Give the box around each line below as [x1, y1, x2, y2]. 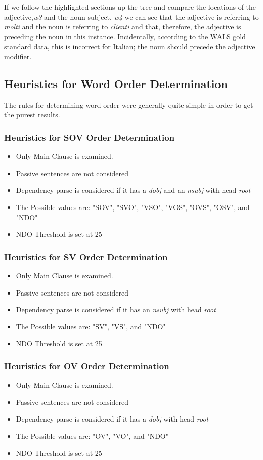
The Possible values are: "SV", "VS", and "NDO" [16, 321, 166, 331]
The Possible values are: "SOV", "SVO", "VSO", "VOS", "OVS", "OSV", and [16, 201, 250, 212]
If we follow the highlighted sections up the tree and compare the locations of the [4, 2, 256, 12]
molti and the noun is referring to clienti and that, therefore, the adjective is [4, 21, 241, 32]
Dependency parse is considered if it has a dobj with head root [16, 413, 209, 424]
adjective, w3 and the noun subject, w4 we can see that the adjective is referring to [4, 11, 259, 22]
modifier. [4, 51, 32, 61]
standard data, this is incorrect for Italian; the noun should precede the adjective [4, 41, 255, 52]
